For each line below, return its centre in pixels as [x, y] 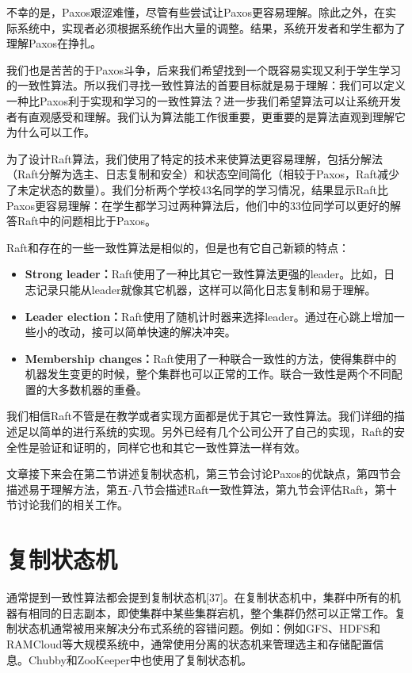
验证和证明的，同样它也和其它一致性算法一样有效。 [172, 447]
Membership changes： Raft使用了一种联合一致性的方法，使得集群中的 [211, 358]
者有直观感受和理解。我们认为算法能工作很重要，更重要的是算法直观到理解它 [206, 116]
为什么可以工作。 [51, 132]
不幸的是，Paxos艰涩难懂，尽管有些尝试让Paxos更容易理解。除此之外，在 [196, 12]
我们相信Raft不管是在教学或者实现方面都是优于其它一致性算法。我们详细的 [200, 416]
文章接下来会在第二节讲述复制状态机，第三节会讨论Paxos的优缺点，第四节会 [204, 474]
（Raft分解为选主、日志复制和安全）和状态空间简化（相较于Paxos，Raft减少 [203, 174]
